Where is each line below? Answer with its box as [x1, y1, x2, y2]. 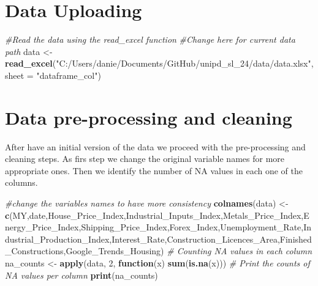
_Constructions [5, 244, 64, 257]
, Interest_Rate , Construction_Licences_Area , [109, 232, 280, 245]
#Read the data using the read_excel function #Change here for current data [5, 33, 295, 46]
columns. [5, 176, 38, 189]
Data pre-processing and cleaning [5, 105, 292, 130]
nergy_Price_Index [5, 221, 79, 233]
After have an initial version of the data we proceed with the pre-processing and [5, 140, 306, 153]
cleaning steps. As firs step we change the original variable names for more [5, 152, 284, 165]
